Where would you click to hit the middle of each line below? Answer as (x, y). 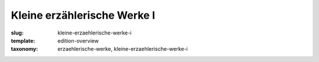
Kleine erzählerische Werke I (83, 15)
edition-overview (78, 40)
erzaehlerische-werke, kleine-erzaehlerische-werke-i (123, 49)
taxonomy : (25, 49)
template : (23, 40)
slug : (17, 33)
